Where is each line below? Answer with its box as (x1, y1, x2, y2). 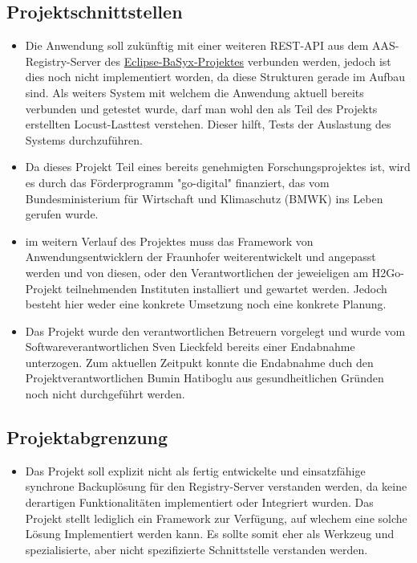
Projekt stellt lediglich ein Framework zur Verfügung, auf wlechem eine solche (25, 509, 407, 526)
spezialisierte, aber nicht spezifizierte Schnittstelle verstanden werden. (25, 541, 368, 557)
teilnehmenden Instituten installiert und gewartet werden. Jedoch (66, 279, 387, 296)
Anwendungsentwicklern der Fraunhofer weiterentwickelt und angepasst (25, 248, 376, 265)
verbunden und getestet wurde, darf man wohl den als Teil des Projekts (25, 100, 378, 116)
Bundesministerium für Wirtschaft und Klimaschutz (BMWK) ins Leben (25, 190, 383, 206)
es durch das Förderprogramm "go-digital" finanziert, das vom (25, 173, 330, 190)
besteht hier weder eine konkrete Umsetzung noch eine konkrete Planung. (25, 296, 387, 312)
